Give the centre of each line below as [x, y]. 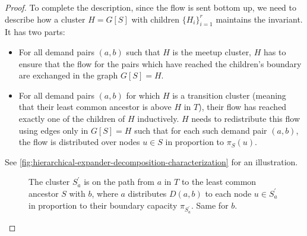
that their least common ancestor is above [95, 107]
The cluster [49, 182]
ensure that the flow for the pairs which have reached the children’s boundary [160, 63]
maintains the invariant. [259, 19]
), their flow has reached [243, 107]
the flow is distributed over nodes [79, 142]
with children [155, 19]
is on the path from [119, 182]
